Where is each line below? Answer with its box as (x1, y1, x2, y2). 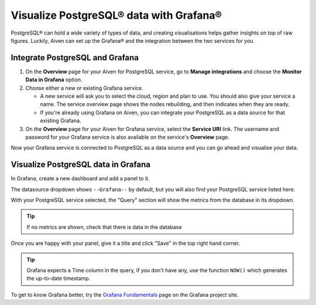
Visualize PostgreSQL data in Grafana (11, 160, 150, 170)
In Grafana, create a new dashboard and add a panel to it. (11, 175, 150, 182)
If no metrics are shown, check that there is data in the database (26, 223, 182, 231)
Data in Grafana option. (25, 76, 83, 83)
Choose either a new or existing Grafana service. (25, 84, 143, 91)
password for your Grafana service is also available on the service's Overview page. (25, 133, 230, 140)
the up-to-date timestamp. (26, 275, 91, 282)
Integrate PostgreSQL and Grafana (11, 53, 139, 63)
